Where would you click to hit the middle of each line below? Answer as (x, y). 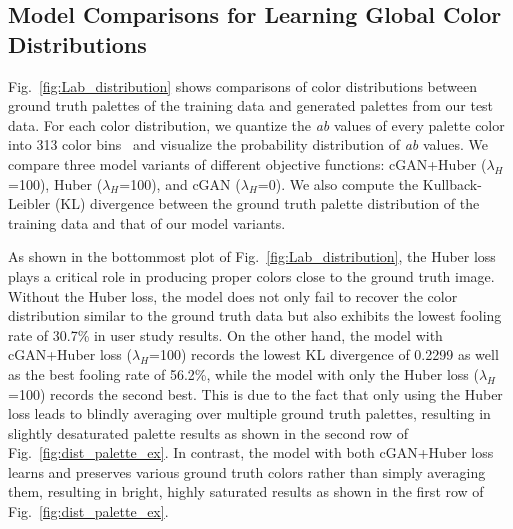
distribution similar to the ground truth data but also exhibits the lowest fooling (255, 315)
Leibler (29, 203)
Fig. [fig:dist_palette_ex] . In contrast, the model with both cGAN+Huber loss (251, 452)
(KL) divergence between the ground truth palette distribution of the (267, 203)
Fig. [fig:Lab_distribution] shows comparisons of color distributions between (242, 85)
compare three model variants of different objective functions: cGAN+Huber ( (247, 163)
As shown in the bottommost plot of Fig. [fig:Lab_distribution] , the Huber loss (252, 256)
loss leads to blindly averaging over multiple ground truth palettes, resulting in (249, 413)
